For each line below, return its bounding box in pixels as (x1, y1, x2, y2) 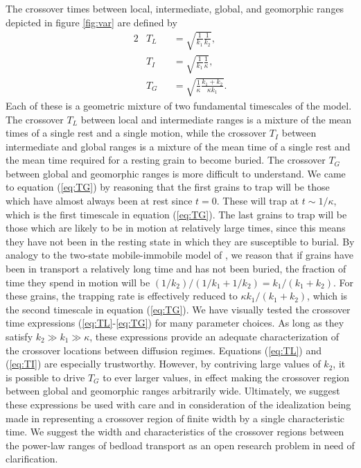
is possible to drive (6, 370, 85, 384)
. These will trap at (216, 193, 299, 208)
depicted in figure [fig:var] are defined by (6, 15, 177, 29)
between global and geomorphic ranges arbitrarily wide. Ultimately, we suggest (6, 383, 340, 398)
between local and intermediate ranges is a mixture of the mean (80, 112, 352, 126)
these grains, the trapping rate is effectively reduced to (6, 288, 238, 303)
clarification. (6, 451, 58, 466)
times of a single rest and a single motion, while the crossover (6, 125, 267, 140)
